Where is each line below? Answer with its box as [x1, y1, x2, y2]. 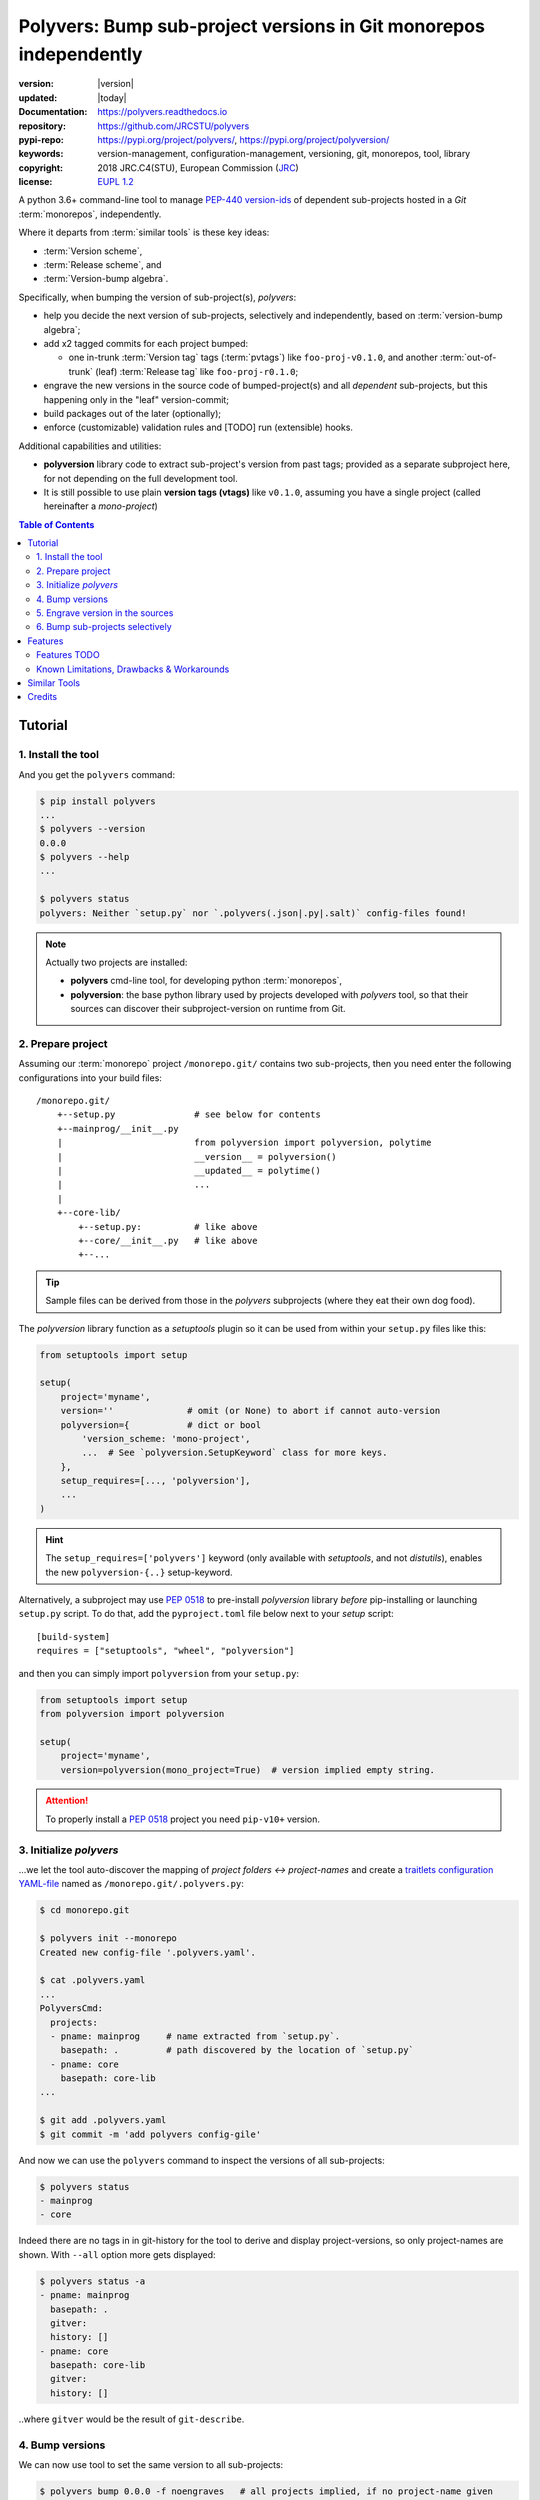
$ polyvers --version [39, 823, 146, 835]
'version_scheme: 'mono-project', [81, 1433, 251, 1444]
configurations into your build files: [18, 1071, 162, 1084]
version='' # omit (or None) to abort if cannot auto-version [60, 1405, 441, 1417]
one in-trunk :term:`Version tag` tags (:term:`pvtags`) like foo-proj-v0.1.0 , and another [68, 351, 439, 364]
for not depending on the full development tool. [43, 472, 239, 484]
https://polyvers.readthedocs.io [97, 106, 228, 118]
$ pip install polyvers [39, 795, 157, 807]
